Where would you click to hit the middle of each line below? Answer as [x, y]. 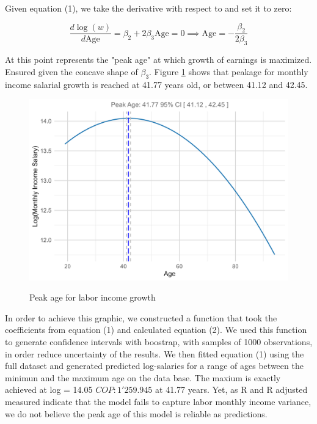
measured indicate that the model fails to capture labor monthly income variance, [158, 402]
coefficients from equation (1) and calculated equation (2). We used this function [156, 330]
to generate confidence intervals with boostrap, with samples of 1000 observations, [159, 342]
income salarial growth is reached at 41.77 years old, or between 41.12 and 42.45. [156, 84]
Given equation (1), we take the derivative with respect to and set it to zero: [148, 8]
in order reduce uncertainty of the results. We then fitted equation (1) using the [155, 353]
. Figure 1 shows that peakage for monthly [229, 71]
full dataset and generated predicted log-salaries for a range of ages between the [154, 366]
